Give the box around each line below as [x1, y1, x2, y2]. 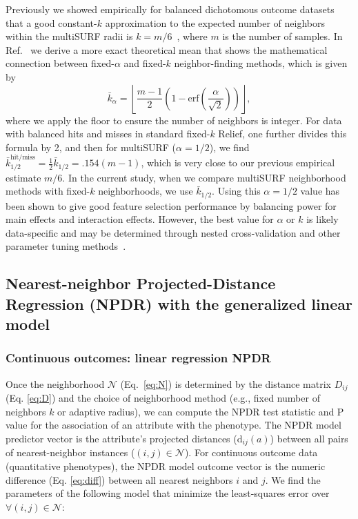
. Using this [212, 184, 261, 198]
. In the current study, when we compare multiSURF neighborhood [62, 170, 346, 184]
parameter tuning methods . [6, 239, 126, 253]
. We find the [265, 472, 321, 487]
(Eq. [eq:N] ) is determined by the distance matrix [120, 376, 331, 391]
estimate [6, 170, 41, 184]
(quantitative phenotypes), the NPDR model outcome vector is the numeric [6, 459, 326, 473]
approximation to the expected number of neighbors [105, 15, 325, 30]
